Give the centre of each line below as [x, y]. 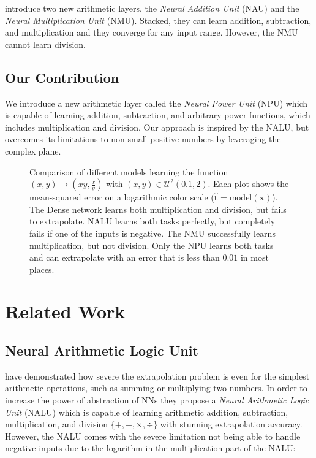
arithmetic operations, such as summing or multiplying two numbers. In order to [156, 388]
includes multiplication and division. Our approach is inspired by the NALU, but [157, 127]
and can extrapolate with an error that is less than [125, 257]
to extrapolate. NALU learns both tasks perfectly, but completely [152, 221]
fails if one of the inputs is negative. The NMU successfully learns [152, 233]
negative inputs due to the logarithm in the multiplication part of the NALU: [150, 448]
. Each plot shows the [248, 184]
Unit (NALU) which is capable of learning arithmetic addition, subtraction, [147, 412]
